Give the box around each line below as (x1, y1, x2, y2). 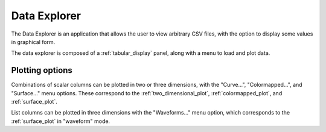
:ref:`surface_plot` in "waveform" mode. (11, 118, 110, 125)
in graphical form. (11, 38, 56, 45)
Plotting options (11, 65, 72, 75)
